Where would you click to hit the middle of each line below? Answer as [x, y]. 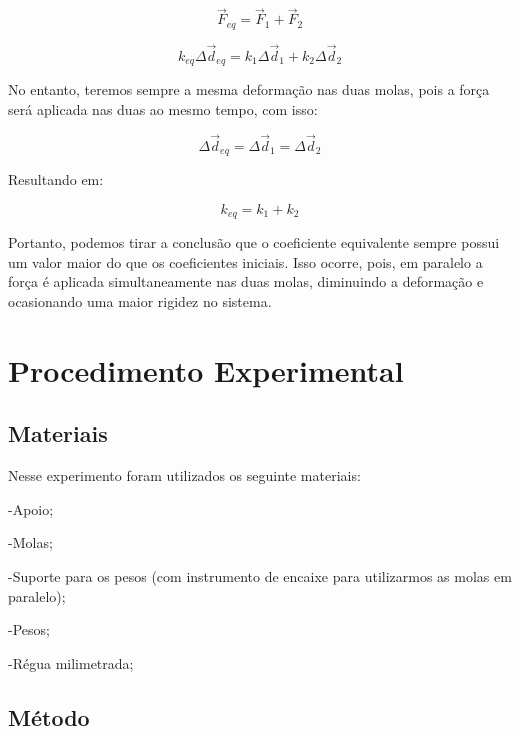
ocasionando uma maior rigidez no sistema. [140, 301]
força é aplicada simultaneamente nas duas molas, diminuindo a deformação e [246, 281]
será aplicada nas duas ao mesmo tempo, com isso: [163, 108]
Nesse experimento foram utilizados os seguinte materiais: [184, 475]
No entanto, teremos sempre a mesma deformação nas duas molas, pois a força [249, 89]
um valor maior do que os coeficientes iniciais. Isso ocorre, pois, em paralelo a [245, 261]
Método [49, 716]
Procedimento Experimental [206, 369]
